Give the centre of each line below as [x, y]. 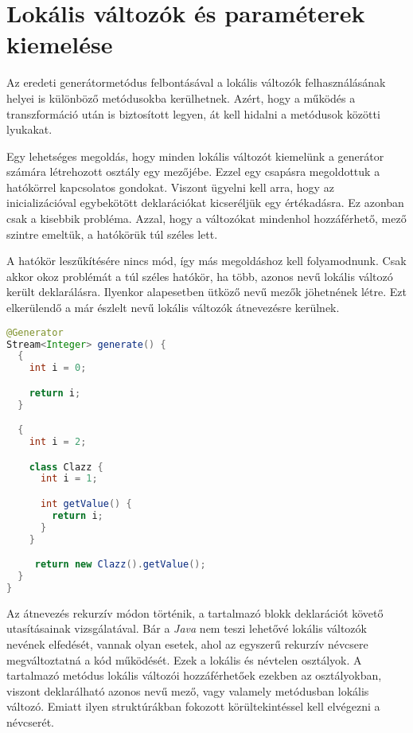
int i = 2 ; [58, 442]
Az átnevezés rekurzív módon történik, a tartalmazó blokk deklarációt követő [195, 612]
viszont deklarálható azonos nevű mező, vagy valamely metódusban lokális [188, 690]
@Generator [35, 332]
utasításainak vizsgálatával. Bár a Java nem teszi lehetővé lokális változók [187, 628]
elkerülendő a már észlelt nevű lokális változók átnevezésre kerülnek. [173, 308]
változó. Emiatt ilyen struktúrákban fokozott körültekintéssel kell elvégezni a [193, 706]
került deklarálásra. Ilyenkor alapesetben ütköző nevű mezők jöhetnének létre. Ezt [206, 292]
